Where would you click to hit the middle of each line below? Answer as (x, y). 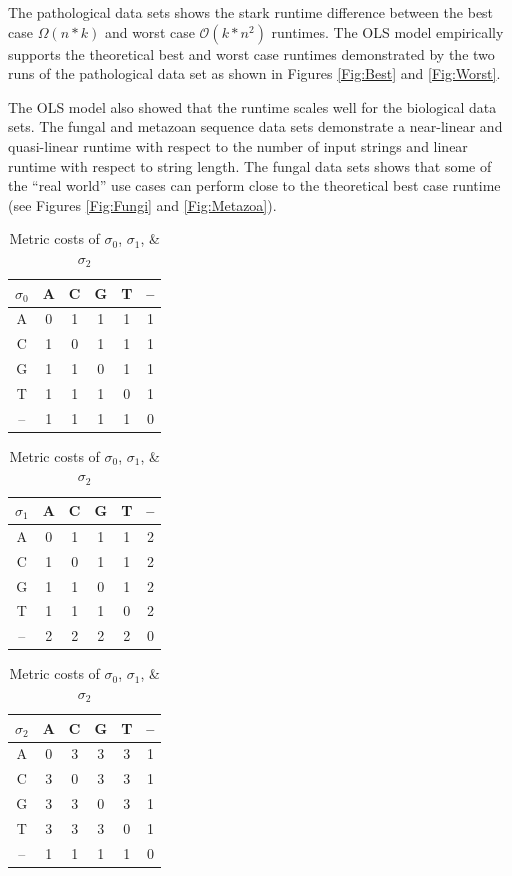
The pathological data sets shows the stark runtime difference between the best (251, 12)
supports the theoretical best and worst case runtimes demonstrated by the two (251, 53)
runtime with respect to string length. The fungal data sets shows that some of (250, 165)
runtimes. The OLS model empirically (387, 31)
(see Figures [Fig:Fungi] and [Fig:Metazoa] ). (142, 204)
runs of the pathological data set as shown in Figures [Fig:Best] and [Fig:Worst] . (254, 73)
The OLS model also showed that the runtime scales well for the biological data (252, 106)
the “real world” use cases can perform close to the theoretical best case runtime (254, 185)
